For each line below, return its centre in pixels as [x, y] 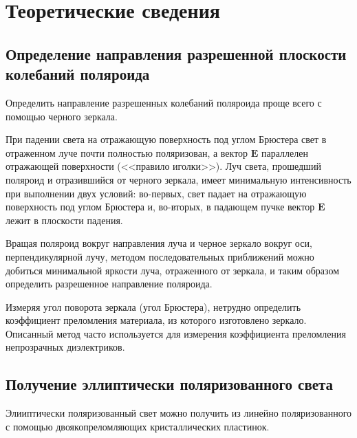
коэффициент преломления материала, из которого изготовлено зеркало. [156, 320]
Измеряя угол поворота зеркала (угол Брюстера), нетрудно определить [153, 306]
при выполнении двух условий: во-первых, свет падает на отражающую [156, 193]
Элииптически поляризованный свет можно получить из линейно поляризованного [179, 413]
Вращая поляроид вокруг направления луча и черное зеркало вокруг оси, [159, 243]
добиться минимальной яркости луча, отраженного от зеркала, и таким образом [173, 270]
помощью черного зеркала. [62, 116]
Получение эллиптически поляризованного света [170, 384]
